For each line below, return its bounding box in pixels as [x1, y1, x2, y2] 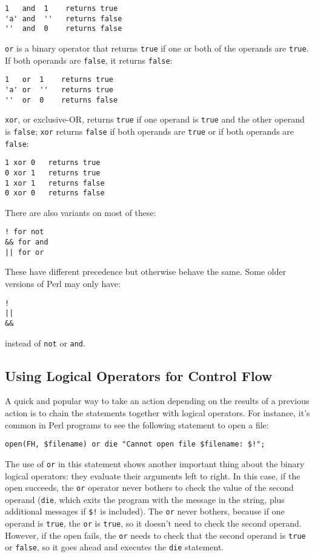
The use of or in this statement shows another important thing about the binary [5, 457, 305, 470]
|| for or [5, 248, 44, 257]
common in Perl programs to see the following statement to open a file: [5, 418, 269, 431]
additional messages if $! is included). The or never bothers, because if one [5, 505, 285, 518]
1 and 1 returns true [5, 4, 118, 13]
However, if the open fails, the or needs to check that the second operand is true [5, 528, 306, 541]
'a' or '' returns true [5, 85, 113, 94]
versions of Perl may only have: [5, 277, 121, 289]
